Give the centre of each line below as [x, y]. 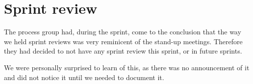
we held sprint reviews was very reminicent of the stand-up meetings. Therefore [123, 41]
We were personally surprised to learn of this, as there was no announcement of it [127, 67]
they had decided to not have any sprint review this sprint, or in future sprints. [123, 51]
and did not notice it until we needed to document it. [84, 77]
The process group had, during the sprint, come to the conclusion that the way [123, 32]
